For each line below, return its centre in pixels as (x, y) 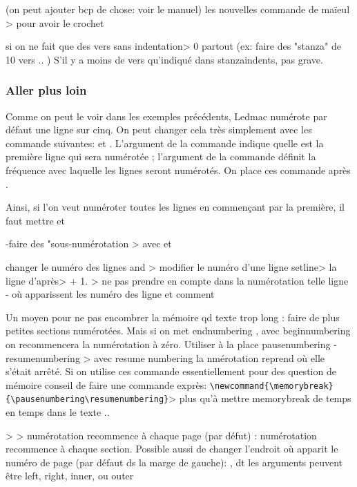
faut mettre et (35, 220)
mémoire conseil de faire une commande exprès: (106, 384)
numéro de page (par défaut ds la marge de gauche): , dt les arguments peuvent (174, 462)
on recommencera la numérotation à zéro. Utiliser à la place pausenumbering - (171, 344)
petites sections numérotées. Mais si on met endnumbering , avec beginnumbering (178, 331)
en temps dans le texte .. (58, 412)
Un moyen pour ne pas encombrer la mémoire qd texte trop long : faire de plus (173, 317)
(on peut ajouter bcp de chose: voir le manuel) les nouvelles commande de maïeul (178, 9)
